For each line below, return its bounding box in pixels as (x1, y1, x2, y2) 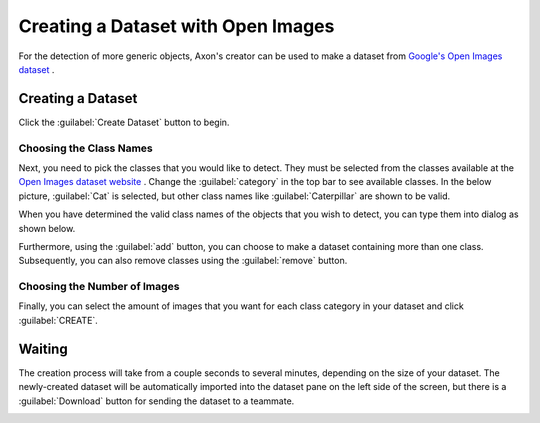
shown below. (18, 222, 76, 234)
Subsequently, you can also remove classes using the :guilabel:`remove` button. (18, 255, 348, 267)
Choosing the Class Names (18, 141, 154, 155)
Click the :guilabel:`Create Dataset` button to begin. (18, 116, 230, 128)
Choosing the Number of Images (18, 280, 180, 294)
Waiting (18, 340, 69, 357)
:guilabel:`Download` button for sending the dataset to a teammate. (18, 395, 295, 407)
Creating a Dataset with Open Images (18, 15, 335, 37)
